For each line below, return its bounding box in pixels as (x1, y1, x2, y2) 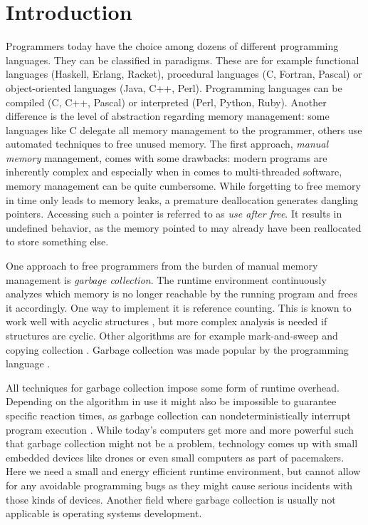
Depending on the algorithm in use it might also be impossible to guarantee (6, 394, 337, 409)
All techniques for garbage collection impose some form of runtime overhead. (6, 379, 340, 394)
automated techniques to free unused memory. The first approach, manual (6, 136, 329, 151)
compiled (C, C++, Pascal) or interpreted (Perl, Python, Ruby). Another (6, 94, 327, 109)
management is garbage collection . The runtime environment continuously (6, 272, 327, 287)
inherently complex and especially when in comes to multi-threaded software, (6, 164, 342, 179)
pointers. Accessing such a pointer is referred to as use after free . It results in (6, 206, 342, 221)
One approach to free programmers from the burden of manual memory (6, 258, 318, 273)
